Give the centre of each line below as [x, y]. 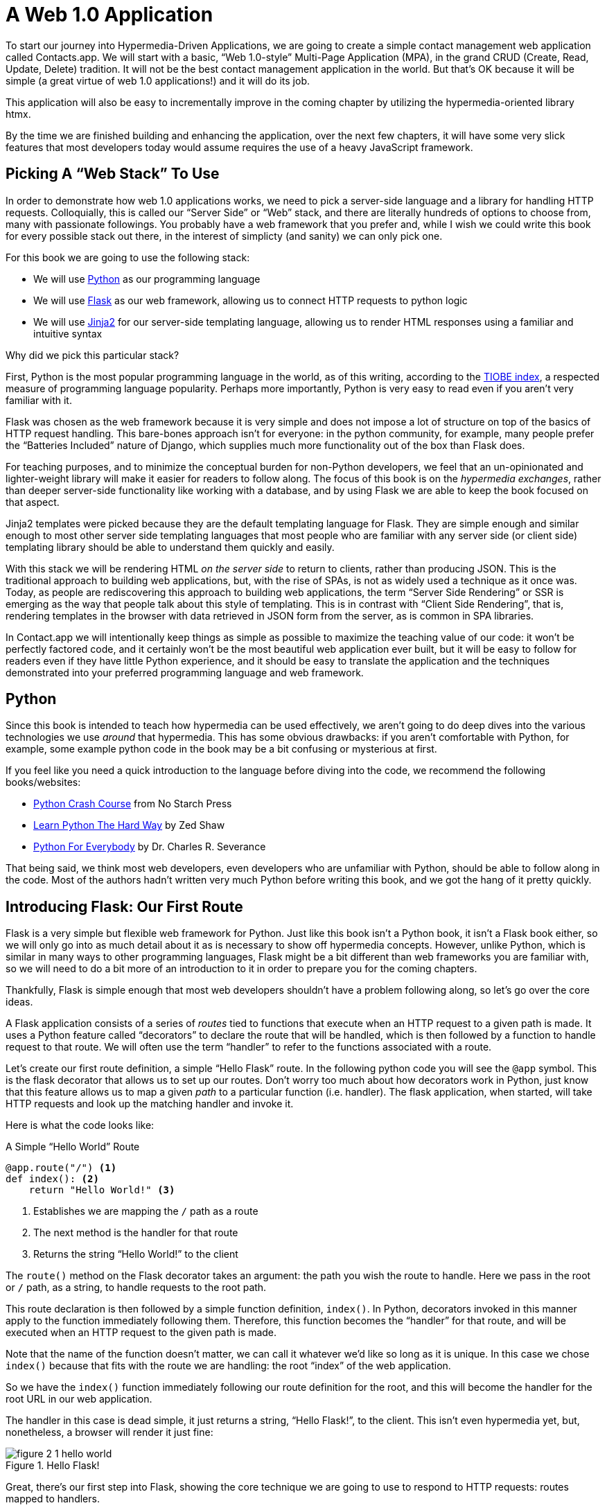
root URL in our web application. [79, 1399]
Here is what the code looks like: [80, 1125]
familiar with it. [39, 400]
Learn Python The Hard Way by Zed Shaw [129, 825]
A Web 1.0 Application [109, 15]
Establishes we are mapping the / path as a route [146, 1211]
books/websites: [43, 782]
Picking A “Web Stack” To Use [113, 174]
